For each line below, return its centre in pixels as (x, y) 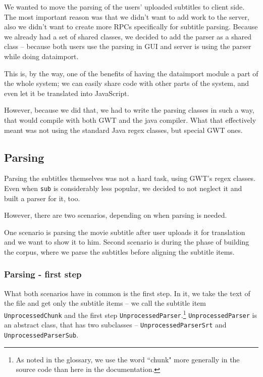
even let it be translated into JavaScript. (67, 93)
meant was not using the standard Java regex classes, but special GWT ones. (123, 130)
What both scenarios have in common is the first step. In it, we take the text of (127, 293)
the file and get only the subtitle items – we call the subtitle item (105, 303)
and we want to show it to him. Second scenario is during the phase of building (127, 242)
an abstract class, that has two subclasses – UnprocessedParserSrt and (115, 325)
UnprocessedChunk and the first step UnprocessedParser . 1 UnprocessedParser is (130, 314)
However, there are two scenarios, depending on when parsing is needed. (116, 215)
